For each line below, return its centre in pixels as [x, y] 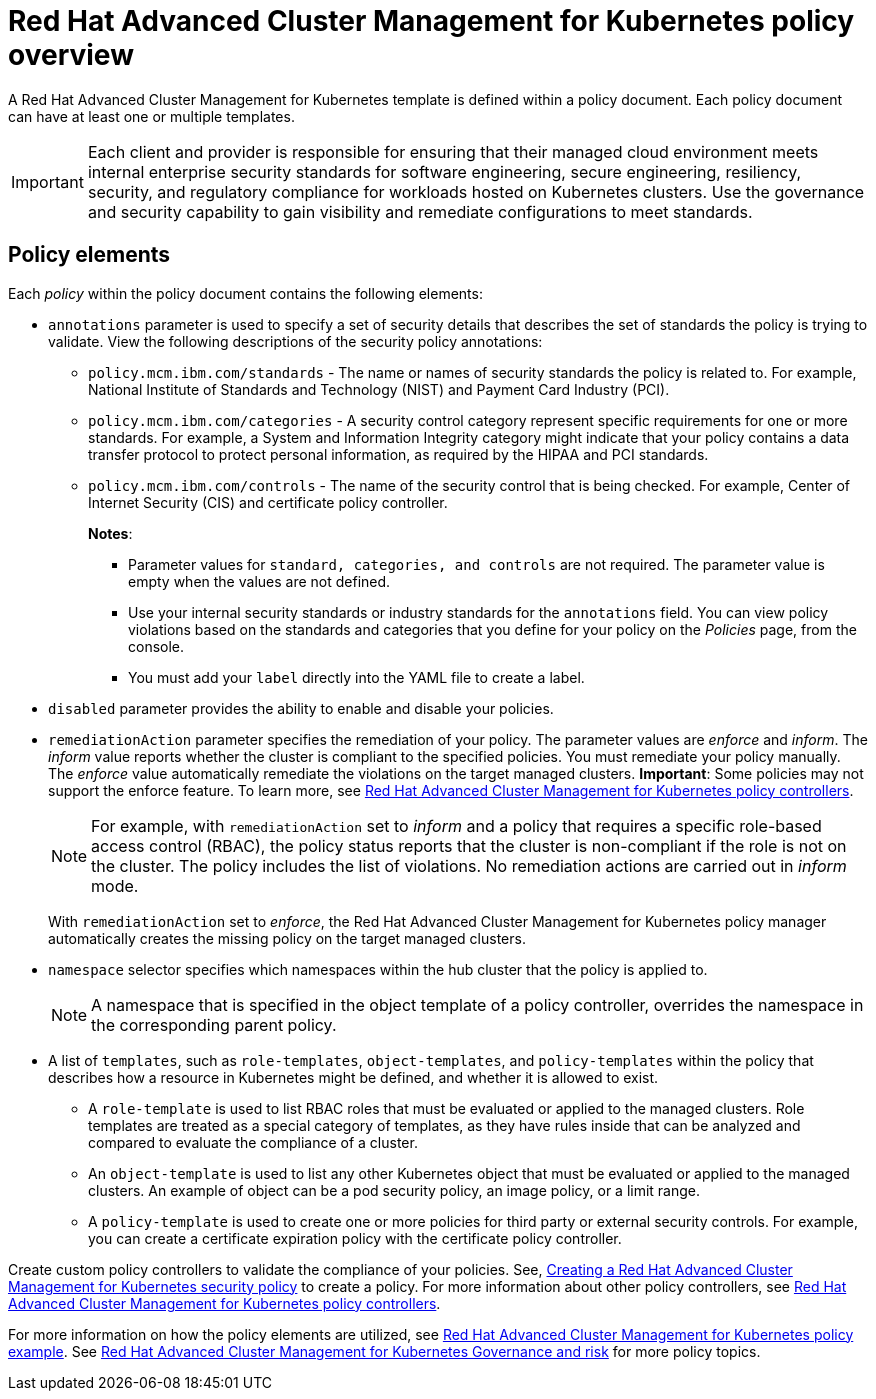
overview [71, 55]
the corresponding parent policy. [214, 1024]
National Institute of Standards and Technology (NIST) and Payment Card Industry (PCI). [379, 389]
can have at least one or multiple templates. [151, 116]
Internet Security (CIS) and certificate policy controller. [268, 502]
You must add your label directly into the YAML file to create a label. [356, 677]
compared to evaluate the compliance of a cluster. [253, 1142]
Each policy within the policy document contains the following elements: [245, 293]
